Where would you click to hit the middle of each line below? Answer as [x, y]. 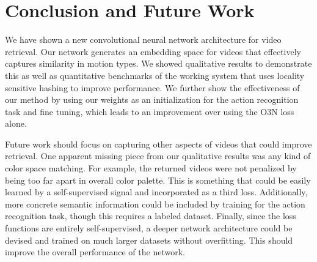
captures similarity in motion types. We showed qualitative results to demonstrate [158, 63]
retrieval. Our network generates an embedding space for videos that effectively [153, 51]
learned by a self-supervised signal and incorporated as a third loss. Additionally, [156, 192]
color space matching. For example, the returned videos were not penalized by [151, 168]
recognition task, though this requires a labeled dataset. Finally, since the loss [151, 216]
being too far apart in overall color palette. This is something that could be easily [158, 180]
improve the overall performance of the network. [95, 252]
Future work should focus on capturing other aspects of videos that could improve [158, 144]
